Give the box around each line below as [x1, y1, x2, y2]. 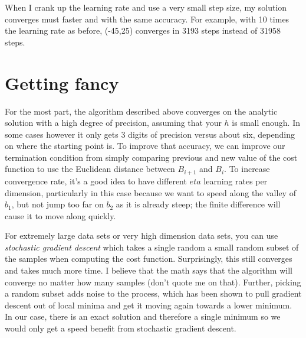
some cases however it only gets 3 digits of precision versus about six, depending [5, 128, 295, 140]
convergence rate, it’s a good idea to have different [5, 174, 187, 187]
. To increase [224, 162, 270, 175]
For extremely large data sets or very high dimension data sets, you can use [5, 229, 278, 242]
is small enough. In [232, 116, 301, 129]
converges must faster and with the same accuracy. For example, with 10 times [5, 12, 289, 25]
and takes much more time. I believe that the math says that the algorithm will [5, 264, 292, 277]
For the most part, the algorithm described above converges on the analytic [5, 105, 278, 117]
